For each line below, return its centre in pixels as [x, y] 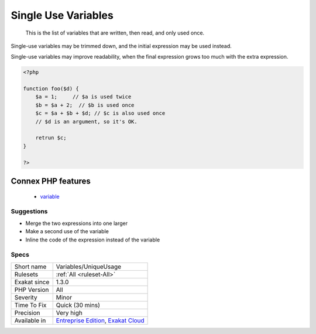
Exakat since [32, 282]
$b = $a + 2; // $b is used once [85, 105]
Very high [69, 312]
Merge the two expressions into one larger [77, 223]
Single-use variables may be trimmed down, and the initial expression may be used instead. [121, 46]
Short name [30, 267]
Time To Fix [30, 305]
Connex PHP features [51, 181]
